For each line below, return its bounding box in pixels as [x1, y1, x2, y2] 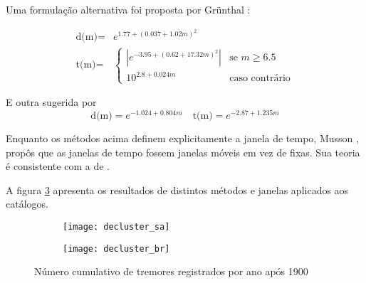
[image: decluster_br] [63, 243, 170, 254]
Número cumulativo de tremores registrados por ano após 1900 [34, 264, 308, 279]
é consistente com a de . [6, 159, 110, 173]
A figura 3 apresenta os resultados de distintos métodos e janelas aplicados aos [6, 182, 349, 197]
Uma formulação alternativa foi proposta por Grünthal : [6, 2, 251, 16]
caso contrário [229, 73, 291, 84]
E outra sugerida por [6, 95, 97, 110]
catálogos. [6, 196, 48, 211]
